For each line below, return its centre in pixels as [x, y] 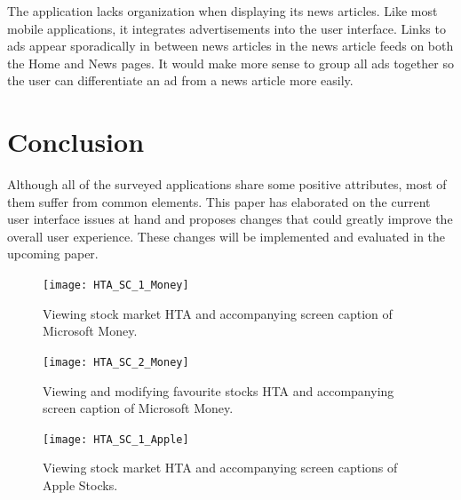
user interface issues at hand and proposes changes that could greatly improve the [230, 219]
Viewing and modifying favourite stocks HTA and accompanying [219, 390]
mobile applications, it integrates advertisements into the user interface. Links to [227, 28]
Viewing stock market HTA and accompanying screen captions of [220, 468]
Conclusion [76, 142]
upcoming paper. [53, 254]
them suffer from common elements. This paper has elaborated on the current [219, 201]
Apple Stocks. [80, 485]
